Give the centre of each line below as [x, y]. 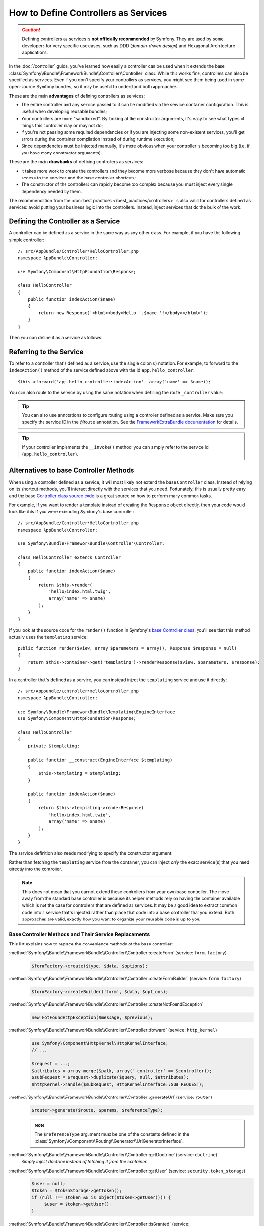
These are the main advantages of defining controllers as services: [77, 96]
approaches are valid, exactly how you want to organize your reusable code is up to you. [111, 919]
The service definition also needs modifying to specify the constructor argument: [91, 853]
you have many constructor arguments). [62, 153]
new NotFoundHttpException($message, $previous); [92, 1017]
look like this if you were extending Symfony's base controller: [72, 511]
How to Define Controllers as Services [88, 13]
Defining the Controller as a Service [65, 221]
